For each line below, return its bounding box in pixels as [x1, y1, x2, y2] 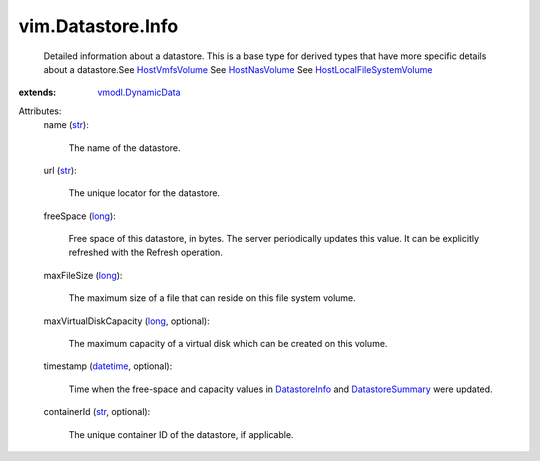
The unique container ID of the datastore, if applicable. [68, 428, 294, 440]
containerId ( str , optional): [43, 406, 151, 418]
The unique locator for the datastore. [68, 187, 220, 199]
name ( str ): [43, 119, 89, 131]
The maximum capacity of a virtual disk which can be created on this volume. [68, 338, 388, 350]
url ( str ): [43, 164, 77, 176]
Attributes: [18, 105, 62, 117]
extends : [18, 86, 57, 99]
